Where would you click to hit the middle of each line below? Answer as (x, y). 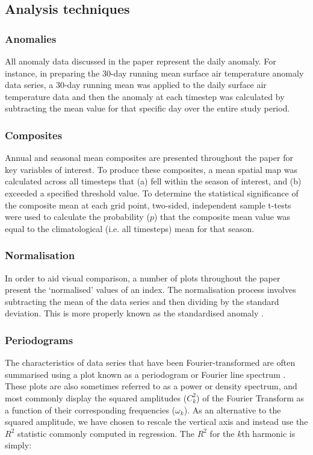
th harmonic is (268, 433)
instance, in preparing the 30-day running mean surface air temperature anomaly (154, 73)
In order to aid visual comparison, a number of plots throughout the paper (143, 278)
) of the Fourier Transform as (250, 397)
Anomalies (31, 38)
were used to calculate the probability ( (77, 217)
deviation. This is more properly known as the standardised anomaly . (134, 313)
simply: (18, 445)
